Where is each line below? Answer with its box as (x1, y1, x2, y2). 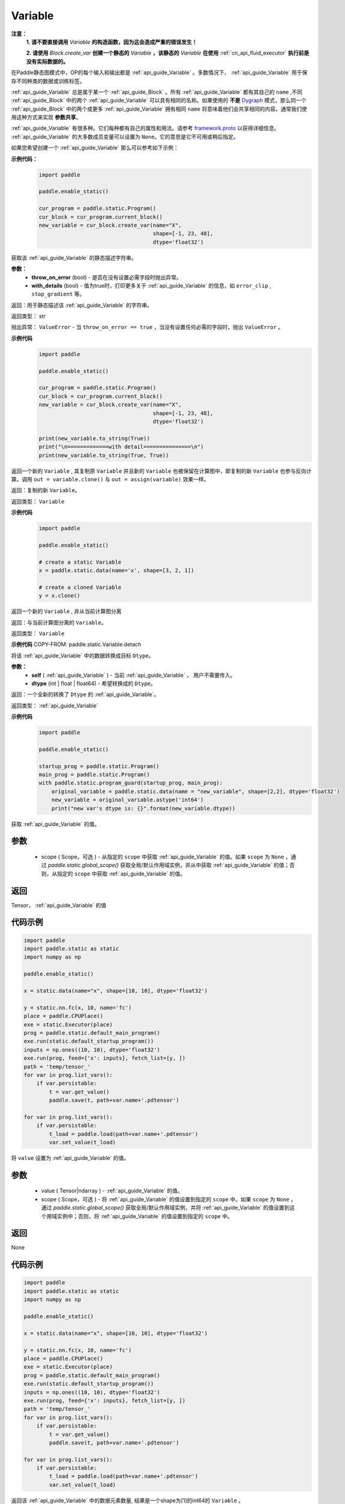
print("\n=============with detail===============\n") (38, 443, 204, 451)
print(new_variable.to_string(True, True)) (38, 452, 169, 458)
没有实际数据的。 (26, 58, 69, 65)
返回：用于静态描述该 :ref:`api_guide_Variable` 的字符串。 (11, 301, 153, 309)
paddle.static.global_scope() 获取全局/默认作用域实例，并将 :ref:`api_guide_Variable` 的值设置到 (53, 1204, 290, 1212)
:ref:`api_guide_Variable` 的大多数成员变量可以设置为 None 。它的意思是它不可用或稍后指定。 (11, 133, 239, 140)
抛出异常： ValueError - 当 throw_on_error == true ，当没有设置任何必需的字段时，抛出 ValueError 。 (11, 324, 284, 331)
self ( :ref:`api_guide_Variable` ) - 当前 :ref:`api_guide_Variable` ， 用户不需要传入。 (31, 671, 236, 679)
